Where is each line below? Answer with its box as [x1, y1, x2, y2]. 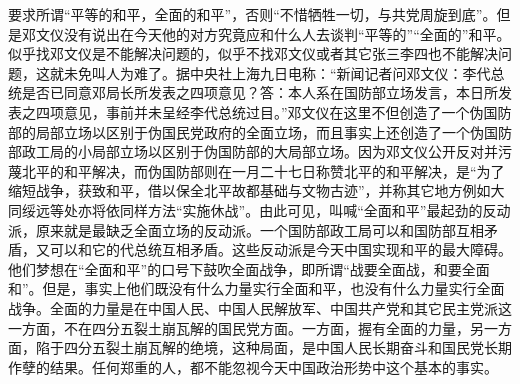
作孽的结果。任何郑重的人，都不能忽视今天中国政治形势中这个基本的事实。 [8, 356, 498, 377]
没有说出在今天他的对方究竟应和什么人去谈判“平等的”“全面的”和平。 [63, 23, 511, 44]
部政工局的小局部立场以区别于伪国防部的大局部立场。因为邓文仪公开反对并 [8, 141, 498, 162]
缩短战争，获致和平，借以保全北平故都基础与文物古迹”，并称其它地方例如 [8, 180, 491, 201]
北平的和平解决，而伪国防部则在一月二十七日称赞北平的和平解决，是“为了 [21, 160, 505, 181]
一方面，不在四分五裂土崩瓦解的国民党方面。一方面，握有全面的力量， [8, 317, 470, 338]
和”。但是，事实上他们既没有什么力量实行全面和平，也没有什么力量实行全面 [8, 278, 505, 299]
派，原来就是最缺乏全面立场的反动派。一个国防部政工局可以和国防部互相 [8, 219, 484, 240]
